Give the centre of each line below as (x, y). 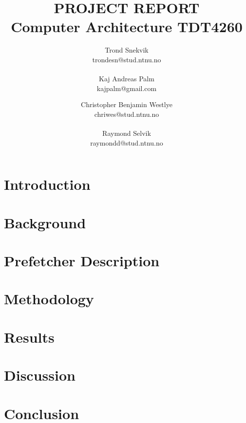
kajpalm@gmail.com (127, 88)
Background (45, 222)
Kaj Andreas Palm (127, 79)
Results (29, 337)
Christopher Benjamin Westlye (127, 104)
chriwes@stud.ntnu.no (127, 114)
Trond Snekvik (127, 50)
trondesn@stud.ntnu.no (127, 59)
